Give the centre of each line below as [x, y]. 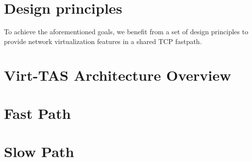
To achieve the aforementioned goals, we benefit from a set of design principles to [126, 32]
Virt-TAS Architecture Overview [118, 75]
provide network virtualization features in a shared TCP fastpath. [103, 41]
